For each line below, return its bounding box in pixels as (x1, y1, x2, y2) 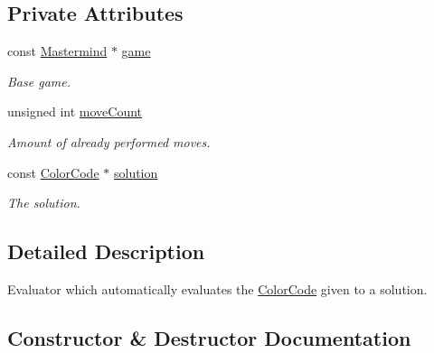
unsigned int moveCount (7, 102, 143, 121)
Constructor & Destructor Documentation (7, 323, 411, 351)
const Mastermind (7, 42, 108, 60)
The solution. (7, 193, 80, 212)
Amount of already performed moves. (7, 132, 211, 151)
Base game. (7, 71, 71, 90)
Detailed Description (7, 237, 205, 265)
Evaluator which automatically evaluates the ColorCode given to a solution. (7, 279, 428, 298)
